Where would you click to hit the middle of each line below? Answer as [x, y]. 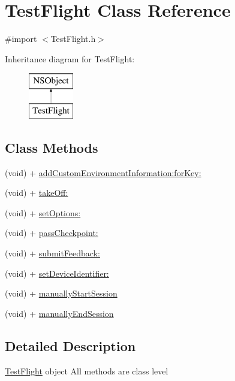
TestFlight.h [73, 39]
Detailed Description [70, 345]
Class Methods [52, 147]
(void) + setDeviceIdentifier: [57, 273]
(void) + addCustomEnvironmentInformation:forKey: [103, 172]
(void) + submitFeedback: [52, 253]
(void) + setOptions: [43, 212]
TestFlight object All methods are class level [87, 371]
